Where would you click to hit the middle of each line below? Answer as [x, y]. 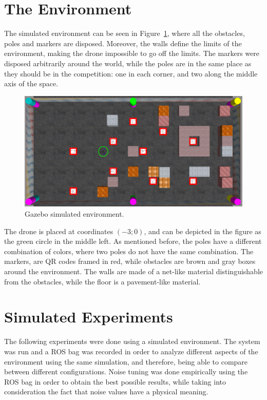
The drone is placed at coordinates [59, 231]
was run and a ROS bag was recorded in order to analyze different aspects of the [131, 351]
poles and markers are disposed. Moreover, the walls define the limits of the [123, 43]
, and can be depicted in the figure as [203, 231]
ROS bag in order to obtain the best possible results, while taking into [115, 381]
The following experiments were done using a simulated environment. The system [132, 341]
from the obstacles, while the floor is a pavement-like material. [102, 281]
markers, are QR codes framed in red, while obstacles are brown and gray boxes [130, 261]
